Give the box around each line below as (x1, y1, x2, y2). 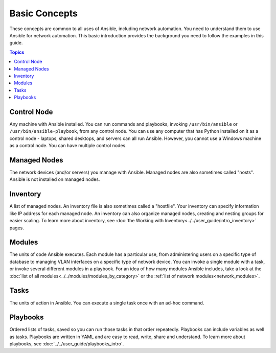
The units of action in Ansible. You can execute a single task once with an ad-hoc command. (9, 299, 204, 306)
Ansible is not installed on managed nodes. (9, 176, 100, 182)
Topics (9, 49, 25, 55)
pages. (9, 225, 24, 231)
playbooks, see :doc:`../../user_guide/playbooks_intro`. (9, 341, 124, 347)
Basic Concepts (9, 8, 78, 19)
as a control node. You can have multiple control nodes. (9, 143, 127, 149)
